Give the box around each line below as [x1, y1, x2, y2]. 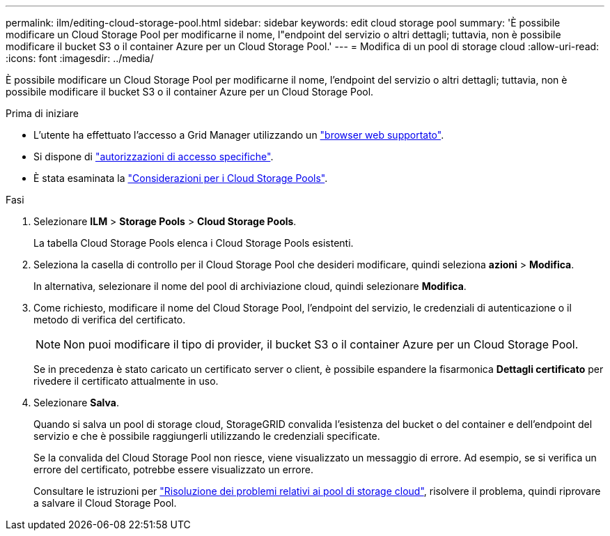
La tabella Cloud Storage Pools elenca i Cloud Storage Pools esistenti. [33, 237, 354, 249]
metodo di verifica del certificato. [33, 314, 186, 326]
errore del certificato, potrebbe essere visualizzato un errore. [33, 464, 313, 475]
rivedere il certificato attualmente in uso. [33, 375, 219, 387]
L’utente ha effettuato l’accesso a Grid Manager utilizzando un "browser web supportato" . [33, 129, 444, 141]
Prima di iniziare [6, 107, 79, 119]
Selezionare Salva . [33, 397, 119, 408]
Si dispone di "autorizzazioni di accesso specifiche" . [33, 151, 274, 162]
